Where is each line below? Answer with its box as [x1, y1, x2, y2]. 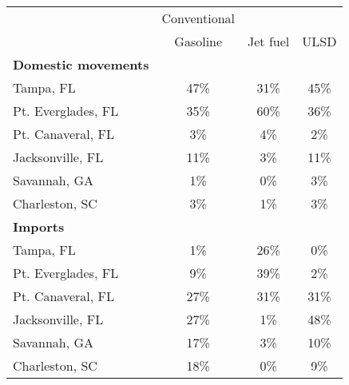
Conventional [161, 9, 236, 27]
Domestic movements [13, 55, 149, 73]
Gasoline [174, 32, 223, 50]
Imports [13, 217, 65, 236]
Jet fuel [248, 32, 290, 50]
